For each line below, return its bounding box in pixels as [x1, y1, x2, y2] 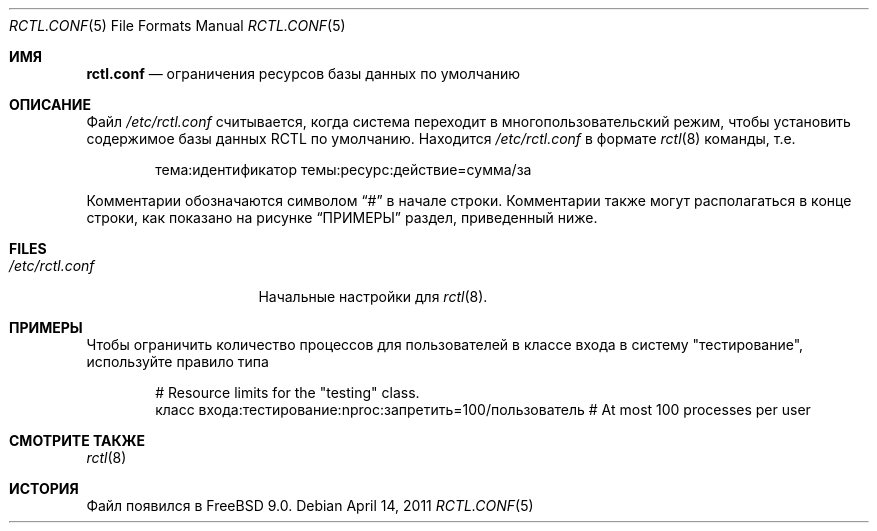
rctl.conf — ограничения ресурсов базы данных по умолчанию [86, 65, 521, 82]
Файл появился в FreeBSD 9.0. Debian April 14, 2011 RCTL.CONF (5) [86, 497, 534, 514]
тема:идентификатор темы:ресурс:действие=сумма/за [155, 161, 532, 178]
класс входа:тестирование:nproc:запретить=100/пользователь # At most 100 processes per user [155, 401, 811, 418]
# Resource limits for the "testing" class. [155, 384, 420, 401]
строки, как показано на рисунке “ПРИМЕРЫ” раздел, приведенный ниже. [86, 209, 598, 226]
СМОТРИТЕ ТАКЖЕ [9, 432, 146, 449]
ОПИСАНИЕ [9, 96, 91, 113]
